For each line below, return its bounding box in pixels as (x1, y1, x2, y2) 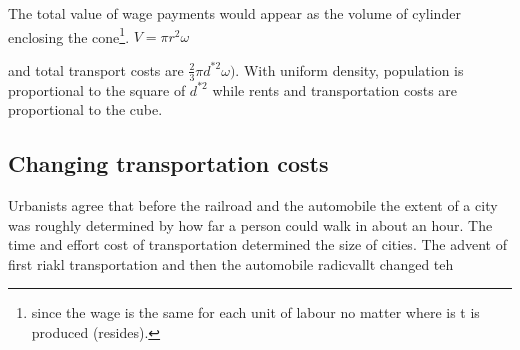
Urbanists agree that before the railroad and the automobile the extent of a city (8, 195, 498, 216)
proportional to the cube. (8, 99, 163, 120)
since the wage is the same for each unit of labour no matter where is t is (31, 302, 480, 323)
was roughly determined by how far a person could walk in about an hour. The (8, 214, 493, 235)
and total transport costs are (8, 59, 184, 80)
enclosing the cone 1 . (8, 23, 130, 47)
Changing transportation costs (8, 148, 329, 179)
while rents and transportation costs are (212, 79, 458, 100)
